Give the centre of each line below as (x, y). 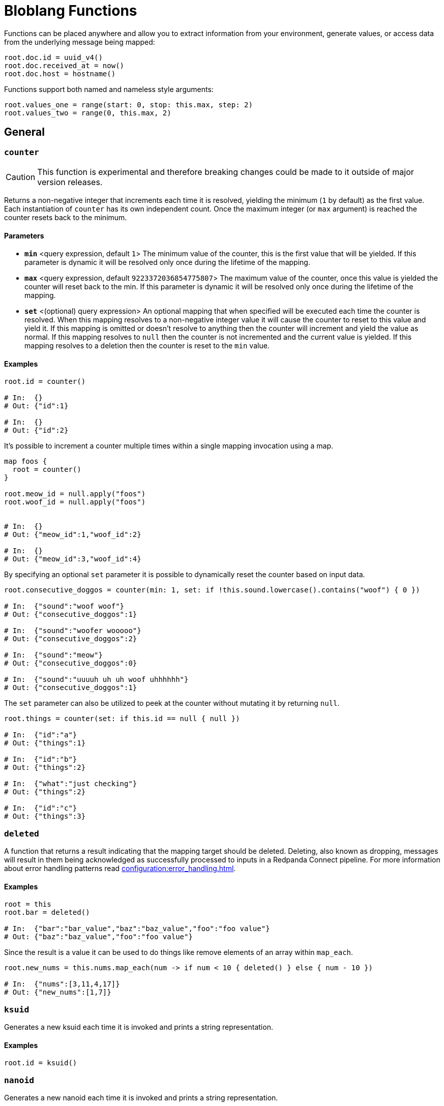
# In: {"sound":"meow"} (53, 655)
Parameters (24, 235)
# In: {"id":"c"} (41, 808)
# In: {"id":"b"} (41, 759)
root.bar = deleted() (47, 913)
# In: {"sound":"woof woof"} (64, 606)
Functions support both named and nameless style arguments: (109, 89)
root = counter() (47, 470)
